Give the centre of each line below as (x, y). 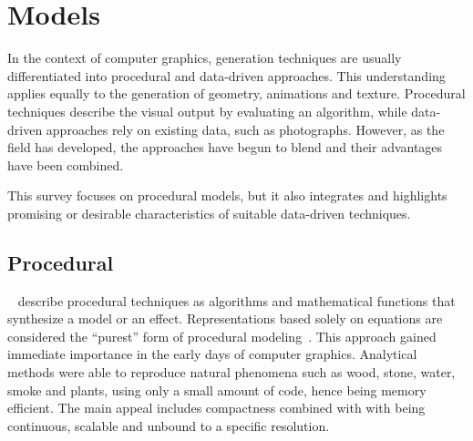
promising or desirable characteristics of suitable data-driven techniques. (209, 213)
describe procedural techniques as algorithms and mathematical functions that (236, 300)
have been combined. (66, 164)
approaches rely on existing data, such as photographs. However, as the (245, 129)
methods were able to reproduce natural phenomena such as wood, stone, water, (231, 372)
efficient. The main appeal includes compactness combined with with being (216, 408)
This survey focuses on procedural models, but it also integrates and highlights (227, 195)
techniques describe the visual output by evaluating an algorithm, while (207, 111)
